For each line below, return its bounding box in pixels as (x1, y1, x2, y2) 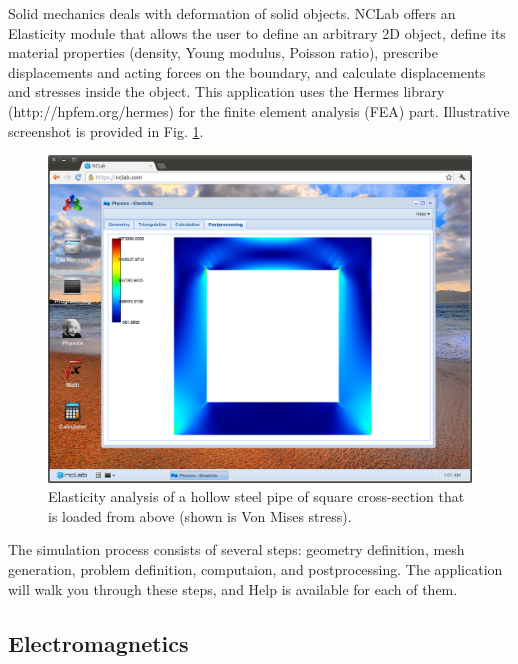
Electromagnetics (8, 627, 189, 658)
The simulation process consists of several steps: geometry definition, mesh (8, 539, 465, 560)
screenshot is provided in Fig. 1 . (8, 120, 204, 141)
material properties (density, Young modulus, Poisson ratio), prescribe (8, 42, 438, 63)
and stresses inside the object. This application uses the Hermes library (8, 81, 445, 102)
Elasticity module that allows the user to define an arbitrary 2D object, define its (8, 22, 506, 43)
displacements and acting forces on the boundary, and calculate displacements (8, 61, 486, 82)
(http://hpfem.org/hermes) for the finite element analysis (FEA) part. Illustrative (8, 100, 510, 121)
